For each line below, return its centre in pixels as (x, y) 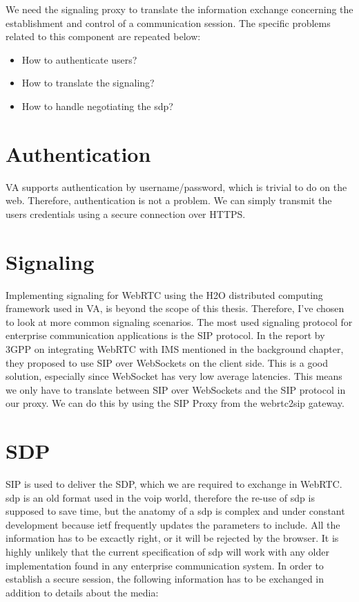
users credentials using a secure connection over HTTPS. (126, 213)
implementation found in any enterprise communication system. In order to (165, 565)
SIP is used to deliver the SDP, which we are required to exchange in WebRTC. (174, 484)
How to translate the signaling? (88, 83)
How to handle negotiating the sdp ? (97, 106)
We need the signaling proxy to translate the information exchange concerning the (179, 9)
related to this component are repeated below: (103, 36)
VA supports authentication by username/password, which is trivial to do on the (176, 186)
